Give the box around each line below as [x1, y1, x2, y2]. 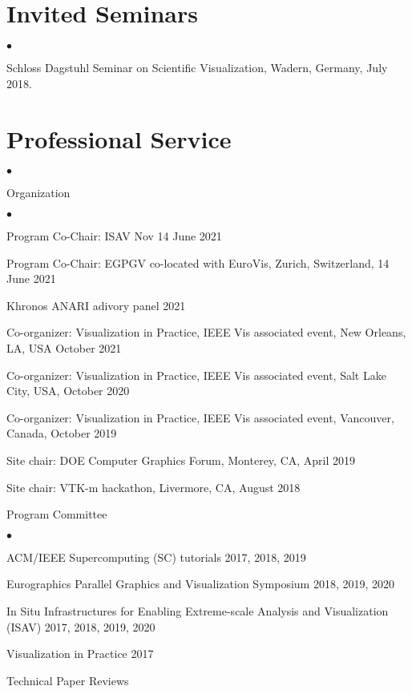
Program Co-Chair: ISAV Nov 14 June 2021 [6, 228, 222, 244]
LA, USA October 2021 [6, 340, 122, 356]
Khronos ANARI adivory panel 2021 [6, 297, 186, 313]
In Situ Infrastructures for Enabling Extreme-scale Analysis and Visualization [6, 602, 389, 619]
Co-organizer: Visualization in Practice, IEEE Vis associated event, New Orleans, [6, 324, 406, 341]
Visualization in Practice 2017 [6, 645, 154, 662]
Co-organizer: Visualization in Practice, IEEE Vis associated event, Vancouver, [6, 409, 394, 426]
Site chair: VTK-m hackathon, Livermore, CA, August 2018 [6, 478, 301, 495]
